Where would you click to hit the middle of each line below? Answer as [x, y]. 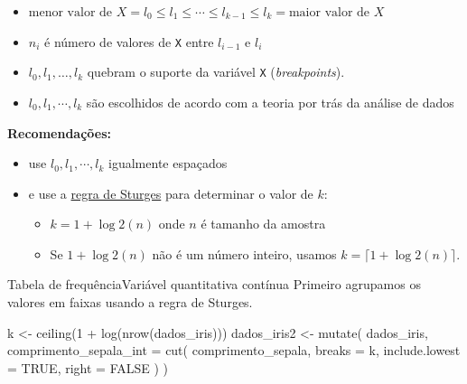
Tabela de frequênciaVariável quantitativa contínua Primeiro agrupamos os [214, 284]
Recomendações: [60, 132]
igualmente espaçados [168, 163]
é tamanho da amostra [263, 224]
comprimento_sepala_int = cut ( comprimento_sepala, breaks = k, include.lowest [234, 350]
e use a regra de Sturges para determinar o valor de [171, 193]
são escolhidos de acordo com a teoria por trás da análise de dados [270, 102]
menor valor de [70, 13]
